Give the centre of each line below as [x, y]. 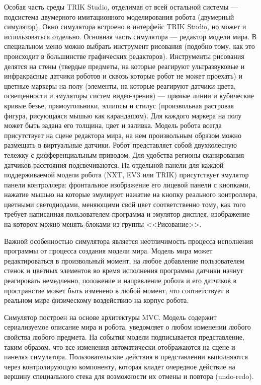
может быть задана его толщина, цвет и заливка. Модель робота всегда [113, 125]
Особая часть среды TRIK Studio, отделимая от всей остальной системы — [121, 7]
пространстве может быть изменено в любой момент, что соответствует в [117, 290]
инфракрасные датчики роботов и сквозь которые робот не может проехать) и [123, 76]
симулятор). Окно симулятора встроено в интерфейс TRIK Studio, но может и [125, 26]
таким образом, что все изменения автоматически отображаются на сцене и [120, 346]
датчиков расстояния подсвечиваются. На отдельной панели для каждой [114, 165]
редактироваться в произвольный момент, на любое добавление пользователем [124, 260]
